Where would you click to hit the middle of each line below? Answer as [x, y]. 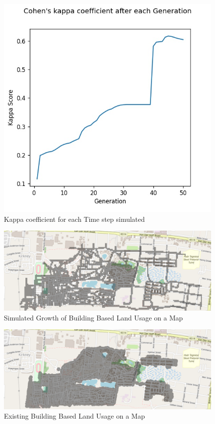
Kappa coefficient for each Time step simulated [75, 219]
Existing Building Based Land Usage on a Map [75, 416]
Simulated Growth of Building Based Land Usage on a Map [94, 317]
